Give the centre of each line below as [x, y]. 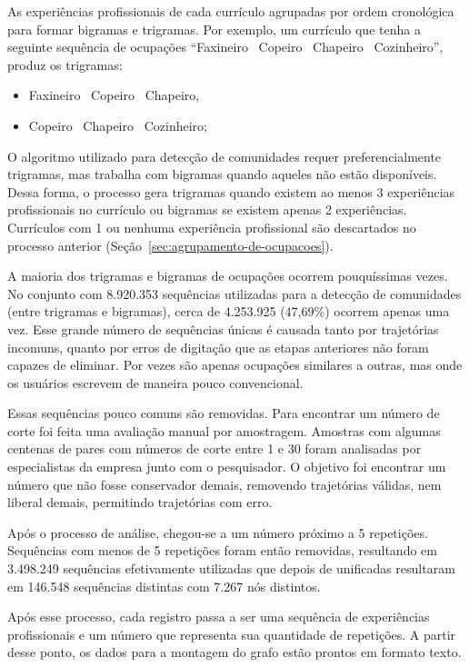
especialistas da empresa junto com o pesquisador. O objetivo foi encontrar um [227, 467]
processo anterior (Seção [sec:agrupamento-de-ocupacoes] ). [170, 245]
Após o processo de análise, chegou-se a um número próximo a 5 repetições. [218, 532]
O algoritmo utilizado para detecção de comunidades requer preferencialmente [225, 156]
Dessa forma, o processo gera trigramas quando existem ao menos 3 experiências [231, 191]
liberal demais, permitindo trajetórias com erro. [140, 502]
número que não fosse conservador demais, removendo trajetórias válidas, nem [225, 484]
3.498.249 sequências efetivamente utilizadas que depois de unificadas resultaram [231, 568]
